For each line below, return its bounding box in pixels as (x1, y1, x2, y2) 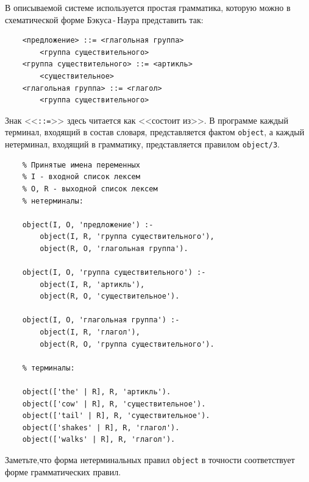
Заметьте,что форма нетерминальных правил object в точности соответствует (5, 453, 295, 466)
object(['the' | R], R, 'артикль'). (22, 388, 171, 396)
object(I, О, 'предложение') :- (22, 220, 154, 229)
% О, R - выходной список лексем (22, 184, 158, 193)
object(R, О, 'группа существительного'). (40, 339, 215, 349)
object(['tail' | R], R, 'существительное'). (22, 411, 210, 420)
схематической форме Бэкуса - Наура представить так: (5, 13, 204, 26)
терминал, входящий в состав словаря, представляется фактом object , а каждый (5, 126, 305, 138)
